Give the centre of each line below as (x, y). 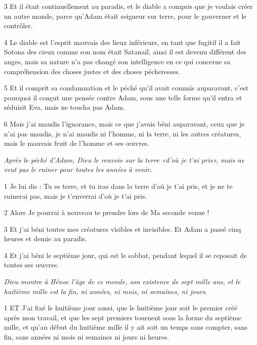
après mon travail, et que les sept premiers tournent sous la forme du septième (123, 317)
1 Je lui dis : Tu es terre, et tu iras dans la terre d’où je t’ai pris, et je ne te (118, 186)
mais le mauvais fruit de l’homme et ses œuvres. (77, 143)
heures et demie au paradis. (46, 238)
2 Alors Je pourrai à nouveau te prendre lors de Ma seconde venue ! (107, 212)
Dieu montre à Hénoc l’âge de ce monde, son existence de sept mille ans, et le (122, 281)
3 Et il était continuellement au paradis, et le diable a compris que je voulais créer (128, 6)
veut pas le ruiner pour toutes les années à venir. (78, 169)
